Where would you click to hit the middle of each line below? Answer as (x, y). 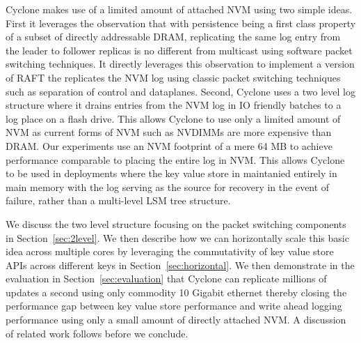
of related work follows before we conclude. (97, 333)
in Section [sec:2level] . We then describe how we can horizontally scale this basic (177, 237)
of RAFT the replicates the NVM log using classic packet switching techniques (173, 77)
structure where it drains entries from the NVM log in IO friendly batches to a (174, 105)
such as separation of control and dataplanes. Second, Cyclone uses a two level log (180, 91)
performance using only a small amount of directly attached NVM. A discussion (176, 320)
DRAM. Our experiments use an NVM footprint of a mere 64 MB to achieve (169, 145)
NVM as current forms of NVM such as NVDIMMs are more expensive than (169, 132)
